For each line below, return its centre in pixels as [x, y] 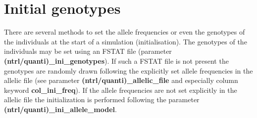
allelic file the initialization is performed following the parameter [102, 99]
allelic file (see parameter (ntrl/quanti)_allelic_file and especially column [121, 80]
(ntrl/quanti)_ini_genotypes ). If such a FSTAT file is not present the [116, 60]
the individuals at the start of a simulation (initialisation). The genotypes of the [126, 41]
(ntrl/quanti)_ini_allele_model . [60, 109]
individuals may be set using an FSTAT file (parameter [88, 51]
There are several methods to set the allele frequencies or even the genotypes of [125, 32]
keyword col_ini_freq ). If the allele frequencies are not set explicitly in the [121, 90]
